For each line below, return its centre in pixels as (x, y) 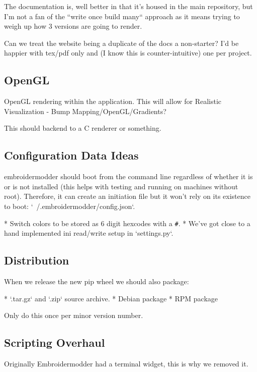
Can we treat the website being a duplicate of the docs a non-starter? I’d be (121, 43)
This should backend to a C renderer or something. (83, 128)
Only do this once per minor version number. (74, 315)
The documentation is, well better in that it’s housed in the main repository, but (128, 6)
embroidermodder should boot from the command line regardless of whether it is (128, 176)
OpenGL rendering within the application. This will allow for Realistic (113, 101)
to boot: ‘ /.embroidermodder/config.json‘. (70, 206)
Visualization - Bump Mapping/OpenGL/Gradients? (85, 111)
